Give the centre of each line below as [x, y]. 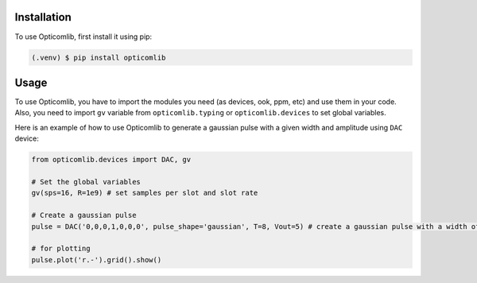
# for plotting [61, 249]
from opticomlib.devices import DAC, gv [111, 160]
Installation [43, 17]
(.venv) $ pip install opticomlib [99, 57]
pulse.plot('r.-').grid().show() [97, 260]
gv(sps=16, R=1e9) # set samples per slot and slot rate [145, 193]
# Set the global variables [86, 182]
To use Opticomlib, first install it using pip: [83, 37]
